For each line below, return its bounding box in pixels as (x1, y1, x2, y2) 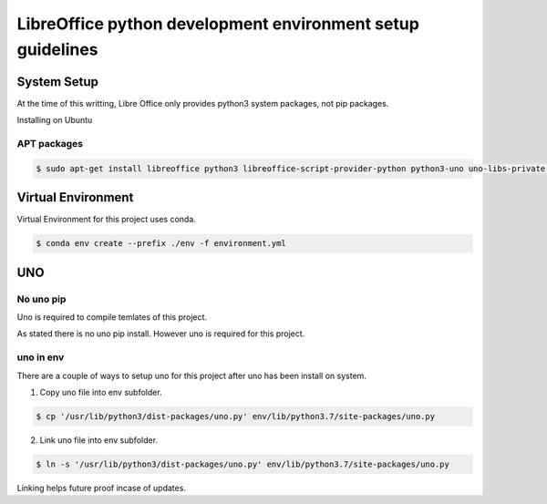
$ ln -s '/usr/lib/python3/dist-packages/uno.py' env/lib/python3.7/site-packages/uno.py (36, 458, 450, 469)
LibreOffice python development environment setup (16, 14, 419, 34)
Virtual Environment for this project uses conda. (16, 214, 196, 225)
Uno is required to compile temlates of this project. (16, 312, 208, 323)
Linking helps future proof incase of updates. (16, 482, 187, 493)
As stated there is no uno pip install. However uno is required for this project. (16, 328, 305, 339)
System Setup (16, 74, 99, 89)
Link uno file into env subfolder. (39, 434, 159, 446)
